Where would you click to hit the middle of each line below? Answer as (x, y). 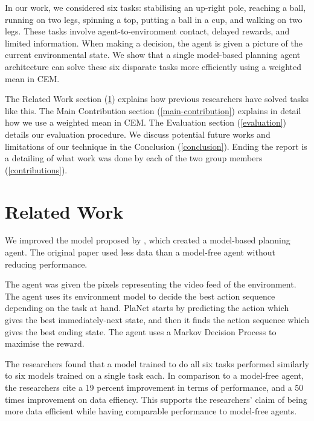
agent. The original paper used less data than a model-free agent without (140, 252)
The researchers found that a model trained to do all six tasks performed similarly (157, 363)
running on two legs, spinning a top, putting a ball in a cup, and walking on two (154, 19)
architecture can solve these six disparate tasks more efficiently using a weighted (153, 66)
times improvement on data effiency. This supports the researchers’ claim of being (156, 399)
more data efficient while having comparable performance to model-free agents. (151, 411)
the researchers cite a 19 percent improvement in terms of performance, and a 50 (154, 387)
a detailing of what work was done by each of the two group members (134, 158)
